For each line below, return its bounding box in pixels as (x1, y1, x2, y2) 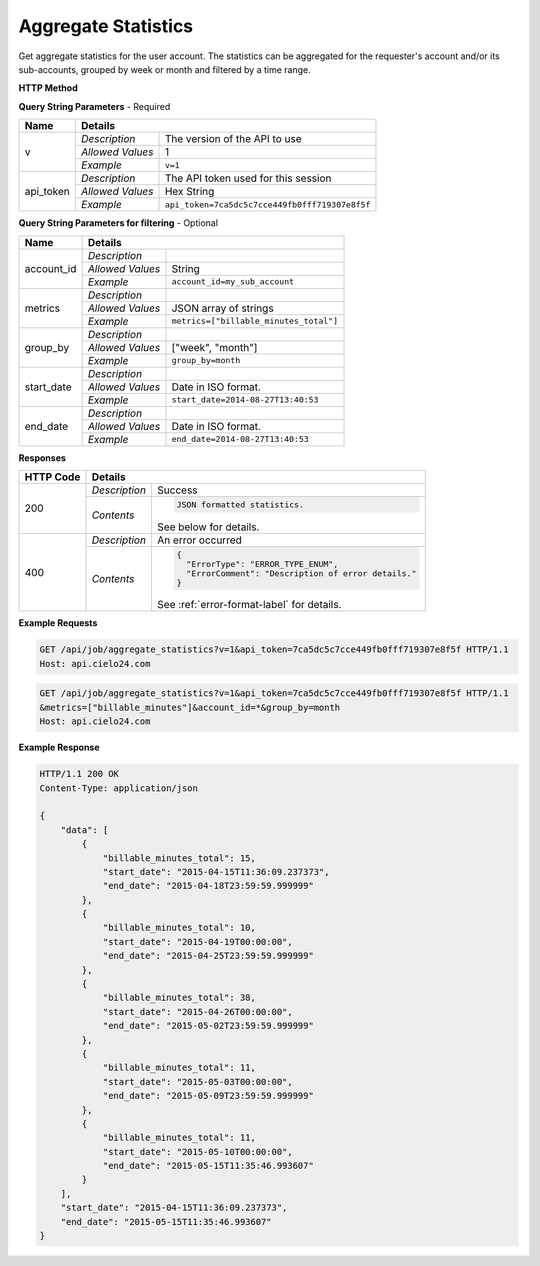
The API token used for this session (164, 171, 332, 185)
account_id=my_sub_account (171, 276, 295, 287)
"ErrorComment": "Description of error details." (186, 568, 417, 579)
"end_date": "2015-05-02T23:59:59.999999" (102, 1020, 314, 1032)
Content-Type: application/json (39, 782, 199, 794)
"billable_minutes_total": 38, (102, 992, 257, 1004)
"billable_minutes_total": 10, (102, 922, 257, 934)
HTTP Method (18, 82, 79, 94)
